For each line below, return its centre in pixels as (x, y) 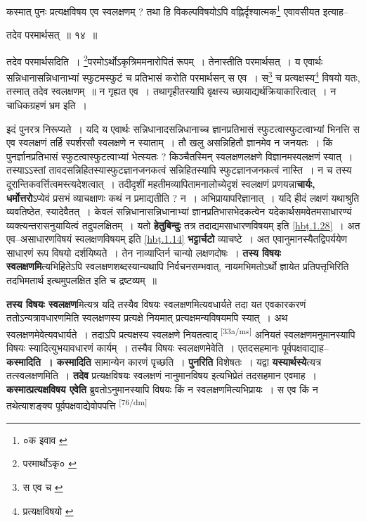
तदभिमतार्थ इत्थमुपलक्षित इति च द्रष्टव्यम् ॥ (82, 280)
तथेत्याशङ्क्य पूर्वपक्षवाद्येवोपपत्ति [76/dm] (77, 405)
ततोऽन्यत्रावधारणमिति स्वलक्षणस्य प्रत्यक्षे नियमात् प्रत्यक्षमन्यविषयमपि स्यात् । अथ (147, 318)
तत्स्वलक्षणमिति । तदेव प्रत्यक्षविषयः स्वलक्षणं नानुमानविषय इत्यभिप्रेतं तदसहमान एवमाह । (162, 375)
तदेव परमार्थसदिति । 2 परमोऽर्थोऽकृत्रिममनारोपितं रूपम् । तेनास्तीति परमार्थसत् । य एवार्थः (165, 60)
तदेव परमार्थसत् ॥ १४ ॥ (52, 35)
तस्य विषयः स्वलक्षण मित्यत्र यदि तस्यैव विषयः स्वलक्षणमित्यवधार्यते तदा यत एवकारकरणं (156, 304)
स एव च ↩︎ (43, 486)
